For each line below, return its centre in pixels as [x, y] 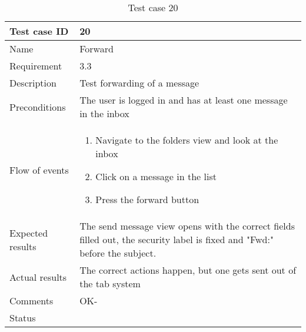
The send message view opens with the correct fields [187, 226]
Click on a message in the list [156, 176]
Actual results [38, 277]
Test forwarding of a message [139, 83]
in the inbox [104, 113]
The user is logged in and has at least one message [184, 100]
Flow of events [39, 170]
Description [33, 83]
